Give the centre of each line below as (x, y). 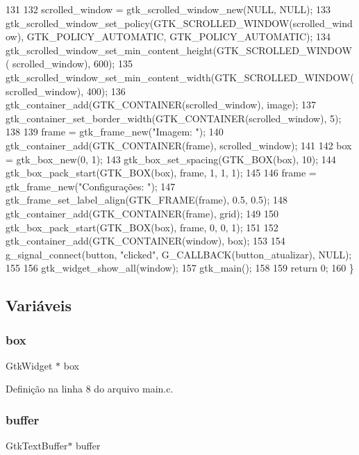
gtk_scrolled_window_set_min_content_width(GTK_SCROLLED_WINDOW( (180, 77)
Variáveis (39, 305)
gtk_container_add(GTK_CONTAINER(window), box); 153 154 (145, 241)
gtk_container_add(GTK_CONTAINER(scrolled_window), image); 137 (161, 105)
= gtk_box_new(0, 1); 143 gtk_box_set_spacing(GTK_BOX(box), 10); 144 (171, 159)
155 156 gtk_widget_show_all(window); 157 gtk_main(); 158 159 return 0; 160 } (180, 268)
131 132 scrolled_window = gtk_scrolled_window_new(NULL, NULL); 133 (168, 9)
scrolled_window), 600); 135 (73, 64)
